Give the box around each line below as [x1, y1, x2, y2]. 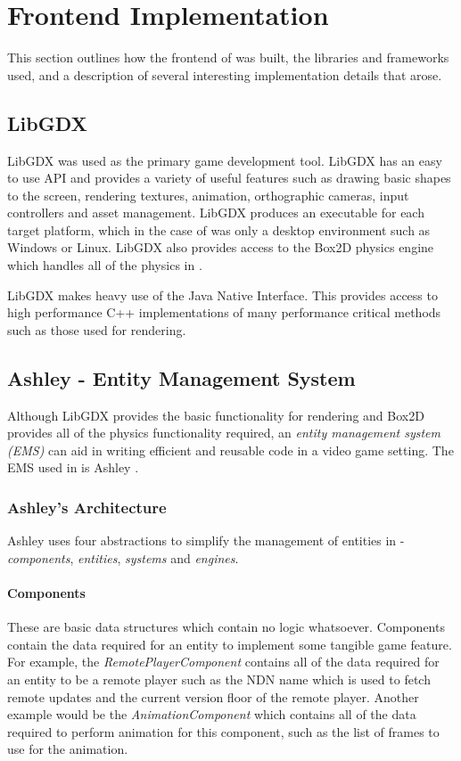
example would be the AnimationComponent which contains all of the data [7, 705, 416, 724]
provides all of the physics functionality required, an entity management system [7, 423, 441, 442]
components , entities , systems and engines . [7, 548, 239, 567]
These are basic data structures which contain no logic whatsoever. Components [7, 618, 445, 636]
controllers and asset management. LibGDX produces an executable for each [7, 203, 424, 222]
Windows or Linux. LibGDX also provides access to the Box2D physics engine [7, 238, 434, 257]
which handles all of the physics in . [7, 256, 202, 274]
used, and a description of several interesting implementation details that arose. [7, 65, 442, 84]
